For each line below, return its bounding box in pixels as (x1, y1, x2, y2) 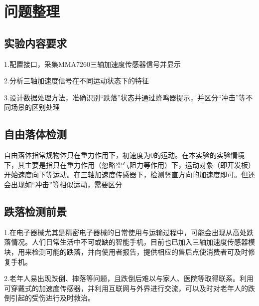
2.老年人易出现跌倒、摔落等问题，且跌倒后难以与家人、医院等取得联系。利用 (4, 273, 254, 284)
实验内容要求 (4, 35, 67, 50)
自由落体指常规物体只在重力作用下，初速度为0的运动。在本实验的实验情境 (4, 150, 245, 160)
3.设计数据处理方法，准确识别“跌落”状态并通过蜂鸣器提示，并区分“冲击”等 (4, 92, 246, 102)
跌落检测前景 (4, 203, 67, 219)
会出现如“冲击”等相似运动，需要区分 (4, 179, 123, 189)
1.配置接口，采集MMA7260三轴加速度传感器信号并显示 (4, 58, 181, 69)
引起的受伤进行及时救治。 (10, 293, 95, 303)
